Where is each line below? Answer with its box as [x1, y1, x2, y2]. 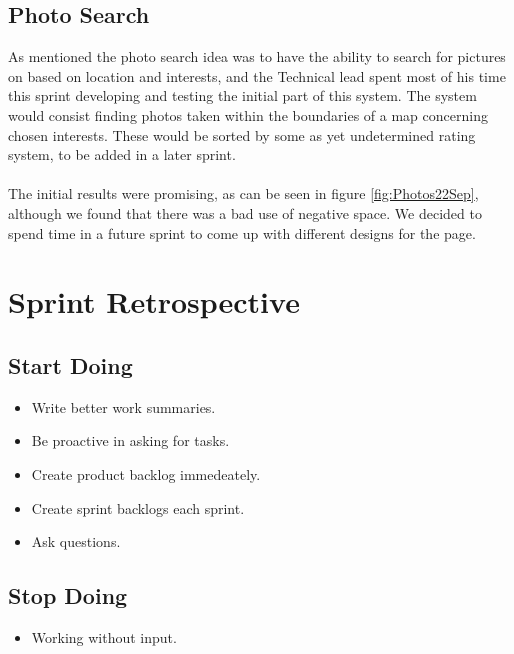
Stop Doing [8, 580, 128, 611]
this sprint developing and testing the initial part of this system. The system [8, 85, 477, 106]
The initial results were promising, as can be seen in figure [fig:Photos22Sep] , [8, 183, 479, 204]
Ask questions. [31, 531, 121, 552]
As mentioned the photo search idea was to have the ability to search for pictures [8, 46, 506, 67]
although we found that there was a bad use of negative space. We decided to [8, 202, 482, 223]
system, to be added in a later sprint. [8, 144, 236, 165]
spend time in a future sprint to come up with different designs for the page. [8, 222, 476, 243]
